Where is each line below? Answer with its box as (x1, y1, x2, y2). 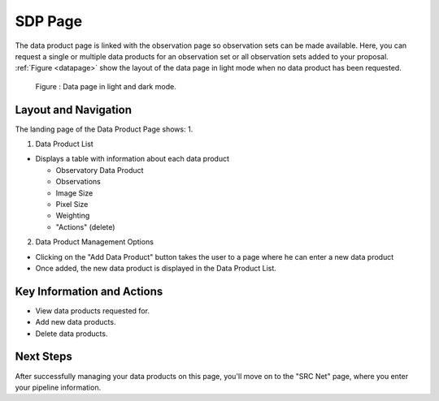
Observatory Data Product (55, 165, 144, 175)
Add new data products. (35, 317, 116, 327)
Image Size (55, 188, 93, 198)
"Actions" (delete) (55, 222, 115, 231)
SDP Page (15, 12, 83, 30)
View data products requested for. (35, 305, 150, 316)
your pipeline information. (15, 382, 102, 392)
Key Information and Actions (15, 284, 163, 298)
